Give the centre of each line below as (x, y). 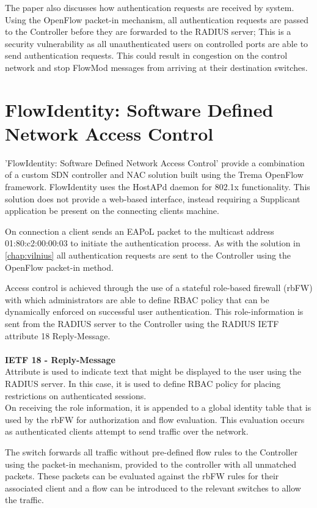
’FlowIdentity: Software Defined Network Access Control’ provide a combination (155, 162)
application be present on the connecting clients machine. (112, 211)
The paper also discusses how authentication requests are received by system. (150, 7)
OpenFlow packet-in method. (59, 267)
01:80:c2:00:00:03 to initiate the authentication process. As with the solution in (153, 243)
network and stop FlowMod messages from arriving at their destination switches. (156, 67)
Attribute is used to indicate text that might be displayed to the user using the (153, 371)
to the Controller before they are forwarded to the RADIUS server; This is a (148, 31)
